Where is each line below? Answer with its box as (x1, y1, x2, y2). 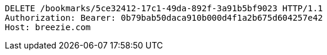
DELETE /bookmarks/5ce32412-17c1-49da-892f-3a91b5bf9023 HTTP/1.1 (5, 4, 323, 13)
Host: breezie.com (5, 22, 91, 32)
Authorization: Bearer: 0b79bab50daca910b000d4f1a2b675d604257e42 (5, 13, 323, 22)
